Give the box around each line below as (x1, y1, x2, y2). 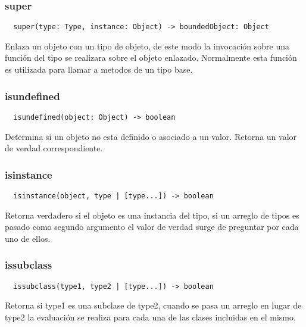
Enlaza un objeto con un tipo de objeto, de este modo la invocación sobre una (5, 39, 289, 52)
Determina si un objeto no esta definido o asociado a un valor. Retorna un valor (5, 130, 297, 142)
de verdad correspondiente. (5, 142, 103, 154)
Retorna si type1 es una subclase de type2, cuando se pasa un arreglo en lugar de (5, 299, 302, 312)
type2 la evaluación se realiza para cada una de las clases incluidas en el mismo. (5, 310, 296, 323)
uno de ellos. (5, 232, 51, 244)
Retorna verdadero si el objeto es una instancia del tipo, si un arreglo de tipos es (5, 208, 299, 221)
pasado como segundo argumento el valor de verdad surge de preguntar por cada (5, 220, 299, 233)
